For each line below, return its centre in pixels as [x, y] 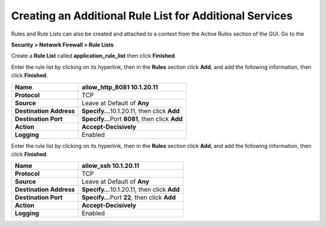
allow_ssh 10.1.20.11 [110, 166]
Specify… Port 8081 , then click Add [132, 119]
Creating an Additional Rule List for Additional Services [152, 16]
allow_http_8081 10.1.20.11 [120, 87]
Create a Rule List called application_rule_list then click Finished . [94, 56]
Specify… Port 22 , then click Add [129, 197]
